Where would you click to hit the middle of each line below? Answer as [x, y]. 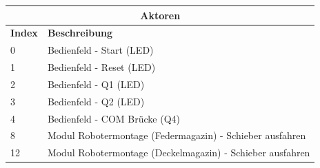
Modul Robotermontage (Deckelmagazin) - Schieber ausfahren [179, 153]
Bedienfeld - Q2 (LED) [96, 101]
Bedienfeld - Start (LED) [100, 50]
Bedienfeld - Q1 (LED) [96, 84]
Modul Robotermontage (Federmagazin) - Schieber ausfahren [177, 135]
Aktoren [160, 15]
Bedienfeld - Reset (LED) [101, 67]
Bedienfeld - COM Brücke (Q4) [114, 118]
